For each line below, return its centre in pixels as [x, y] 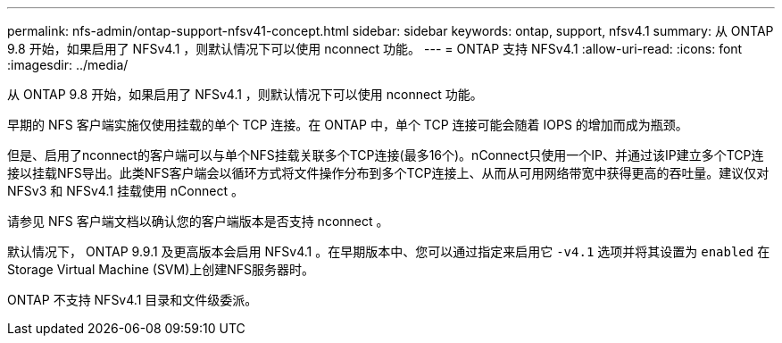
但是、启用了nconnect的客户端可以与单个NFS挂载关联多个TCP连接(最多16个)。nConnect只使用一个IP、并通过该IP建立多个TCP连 [386, 155]
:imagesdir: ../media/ [68, 65]
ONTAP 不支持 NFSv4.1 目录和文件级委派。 [133, 300]
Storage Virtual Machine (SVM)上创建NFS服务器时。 [161, 269]
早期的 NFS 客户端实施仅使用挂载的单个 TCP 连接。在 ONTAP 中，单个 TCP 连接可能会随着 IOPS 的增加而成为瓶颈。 [348, 125]
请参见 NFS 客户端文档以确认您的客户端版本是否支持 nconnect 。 [198, 221]
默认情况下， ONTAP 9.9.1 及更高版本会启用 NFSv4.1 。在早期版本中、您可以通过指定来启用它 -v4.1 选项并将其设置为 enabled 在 [389, 251]
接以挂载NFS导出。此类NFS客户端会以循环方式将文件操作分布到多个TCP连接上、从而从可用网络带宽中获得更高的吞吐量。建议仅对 [388, 173]
